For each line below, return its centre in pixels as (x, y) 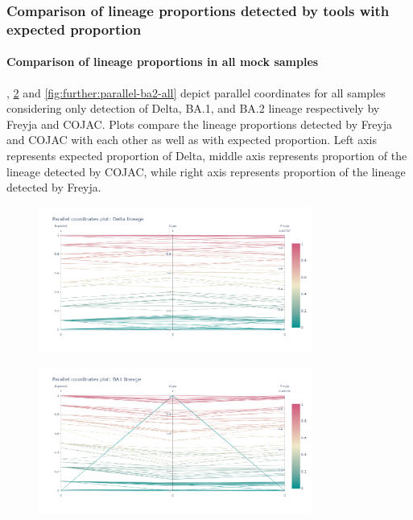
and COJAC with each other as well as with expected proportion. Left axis (192, 140)
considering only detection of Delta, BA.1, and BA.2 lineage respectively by (193, 108)
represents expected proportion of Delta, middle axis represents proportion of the (207, 155)
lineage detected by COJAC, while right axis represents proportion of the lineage (206, 171)
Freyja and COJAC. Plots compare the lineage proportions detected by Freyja (200, 124)
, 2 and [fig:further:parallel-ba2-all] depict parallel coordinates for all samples (196, 92)
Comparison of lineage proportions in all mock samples (163, 62)
